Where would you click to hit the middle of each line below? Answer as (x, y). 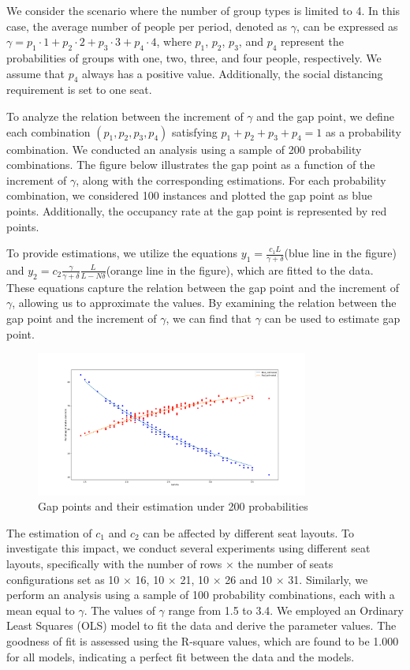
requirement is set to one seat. (79, 90)
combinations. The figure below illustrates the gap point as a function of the (191, 165)
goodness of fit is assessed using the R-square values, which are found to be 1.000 (203, 641)
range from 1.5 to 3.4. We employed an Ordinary (286, 610)
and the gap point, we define (325, 116)
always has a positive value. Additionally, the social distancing (233, 73)
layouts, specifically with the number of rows (114, 564)
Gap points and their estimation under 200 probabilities (173, 506)
